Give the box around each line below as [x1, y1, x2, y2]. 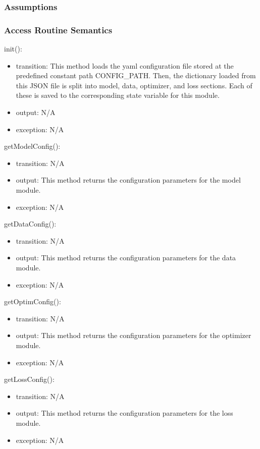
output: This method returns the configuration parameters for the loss [16, 408, 233, 418]
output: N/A [16, 107, 56, 118]
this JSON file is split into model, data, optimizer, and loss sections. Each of [16, 80, 252, 90]
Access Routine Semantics [4, 23, 113, 36]
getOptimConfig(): [4, 296, 61, 307]
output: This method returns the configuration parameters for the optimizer [16, 330, 251, 341]
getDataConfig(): [4, 218, 57, 229]
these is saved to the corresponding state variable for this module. [16, 90, 220, 100]
